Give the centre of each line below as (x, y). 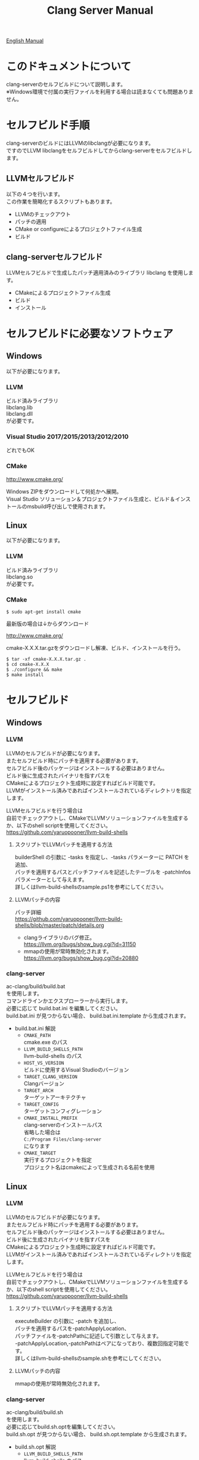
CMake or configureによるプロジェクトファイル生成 (78, 229)
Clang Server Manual (100, 10)
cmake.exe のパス (46, 1042)
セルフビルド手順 (48, 125)
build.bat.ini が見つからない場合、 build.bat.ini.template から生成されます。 (98, 1016)
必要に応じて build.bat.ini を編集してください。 (63, 1008)
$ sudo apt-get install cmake (44, 612)
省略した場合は (42, 1132)
